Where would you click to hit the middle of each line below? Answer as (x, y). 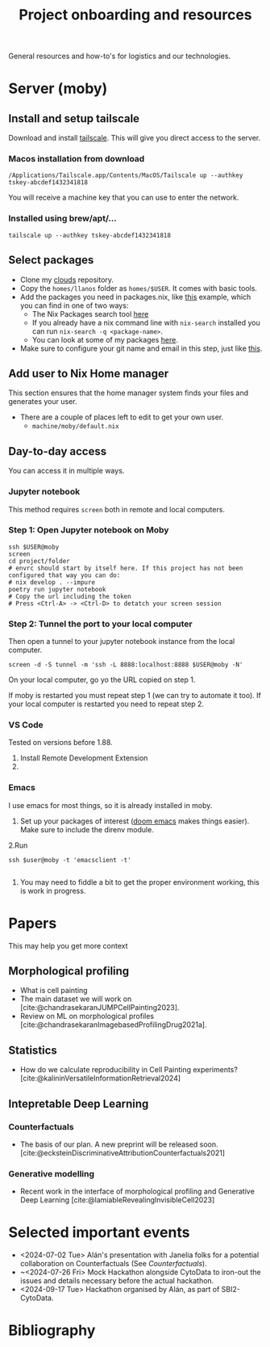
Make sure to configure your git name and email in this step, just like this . (141, 348)
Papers (33, 923)
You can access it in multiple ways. (66, 471)
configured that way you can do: (64, 575)
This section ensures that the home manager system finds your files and (129, 393)
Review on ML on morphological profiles (87, 1017)
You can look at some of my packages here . (105, 339)
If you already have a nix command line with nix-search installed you (146, 322)
